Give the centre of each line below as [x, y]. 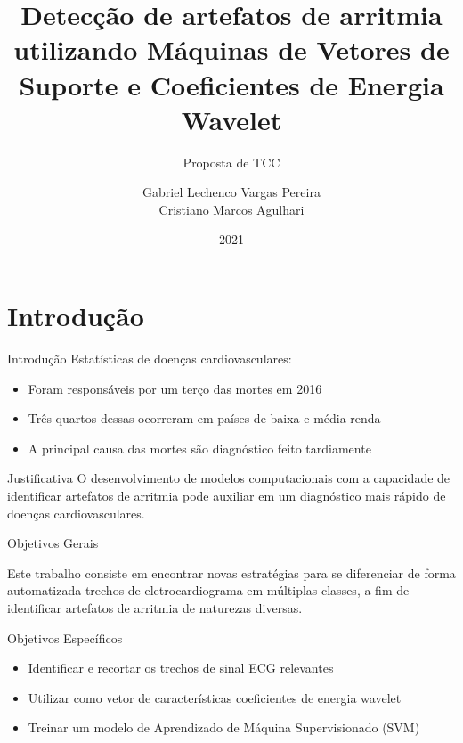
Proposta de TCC [231, 162]
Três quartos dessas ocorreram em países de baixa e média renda [204, 418]
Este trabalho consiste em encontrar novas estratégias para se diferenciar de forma [231, 572]
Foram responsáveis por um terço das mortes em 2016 [175, 388]
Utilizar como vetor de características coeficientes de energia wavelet [215, 697]
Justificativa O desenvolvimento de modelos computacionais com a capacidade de [229, 478]
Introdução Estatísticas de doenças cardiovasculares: [150, 358]
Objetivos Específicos [65, 637]
